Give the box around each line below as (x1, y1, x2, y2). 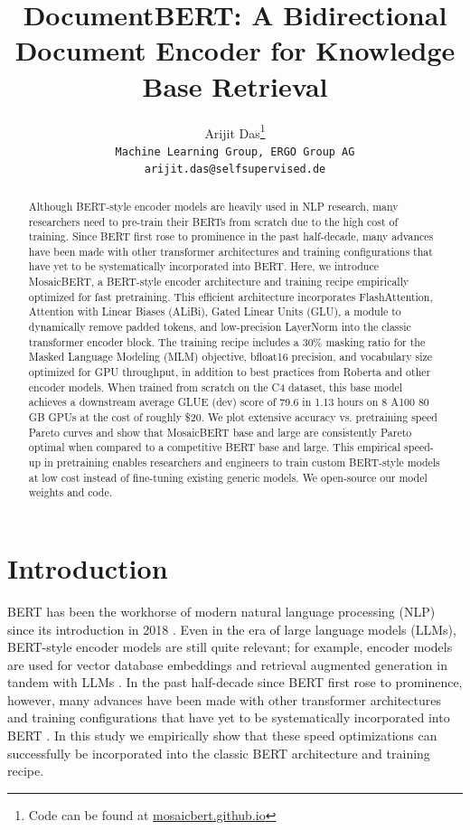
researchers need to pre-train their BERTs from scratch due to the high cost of (28, 213, 399, 229)
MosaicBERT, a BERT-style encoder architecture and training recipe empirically (28, 274, 409, 289)
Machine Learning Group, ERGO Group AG (115, 145, 355, 158)
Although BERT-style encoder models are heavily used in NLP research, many (28, 198, 399, 213)
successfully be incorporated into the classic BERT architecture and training (7, 743, 430, 762)
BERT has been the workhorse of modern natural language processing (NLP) (7, 601, 436, 620)
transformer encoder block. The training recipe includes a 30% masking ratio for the (28, 334, 426, 349)
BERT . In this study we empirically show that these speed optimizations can (7, 726, 437, 745)
